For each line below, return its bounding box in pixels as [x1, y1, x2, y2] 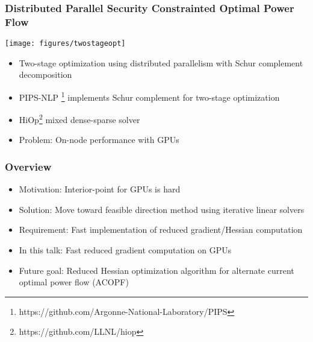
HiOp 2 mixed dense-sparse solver [19, 112, 140, 125]
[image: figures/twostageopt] [5, 39, 126, 48]
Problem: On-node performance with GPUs [19, 133, 179, 146]
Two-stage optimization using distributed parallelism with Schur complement [19, 56, 303, 69]
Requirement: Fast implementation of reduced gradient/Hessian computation [19, 223, 303, 236]
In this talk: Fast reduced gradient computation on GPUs [19, 244, 232, 256]
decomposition [19, 68, 72, 81]
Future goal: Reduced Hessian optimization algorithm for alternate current [19, 264, 294, 276]
